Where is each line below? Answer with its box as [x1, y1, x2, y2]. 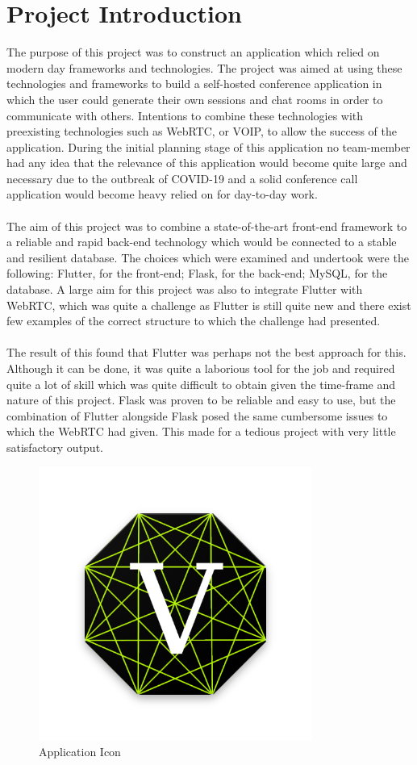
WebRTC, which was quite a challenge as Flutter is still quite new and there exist [6, 296, 411, 313]
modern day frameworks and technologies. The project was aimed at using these [6, 59, 402, 76]
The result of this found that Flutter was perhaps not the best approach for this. [6, 344, 407, 361]
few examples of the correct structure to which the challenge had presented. [6, 312, 381, 329]
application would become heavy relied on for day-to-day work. [6, 186, 318, 203]
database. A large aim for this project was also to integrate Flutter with [6, 281, 363, 298]
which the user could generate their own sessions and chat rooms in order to [6, 90, 383, 107]
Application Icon [39, 743, 121, 760]
